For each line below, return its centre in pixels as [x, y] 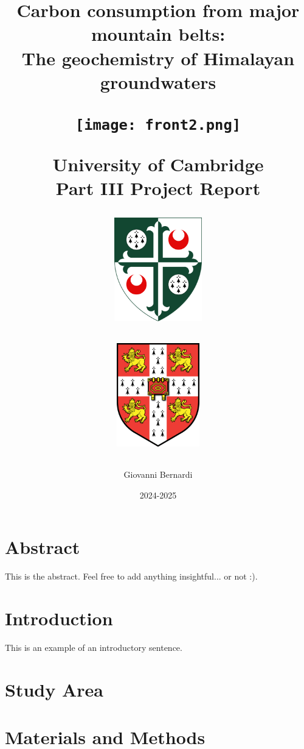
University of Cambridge [158, 164]
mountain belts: [158, 34]
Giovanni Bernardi [158, 474]
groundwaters [158, 81]
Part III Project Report [158, 188]
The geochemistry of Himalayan [158, 58]
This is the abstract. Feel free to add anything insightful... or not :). [131, 576]
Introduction [59, 618]
